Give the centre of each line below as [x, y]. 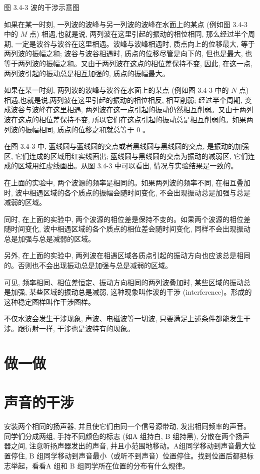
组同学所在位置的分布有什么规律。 [133, 465]
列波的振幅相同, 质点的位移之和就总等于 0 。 [77, 129]
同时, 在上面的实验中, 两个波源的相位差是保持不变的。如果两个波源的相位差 [127, 219]
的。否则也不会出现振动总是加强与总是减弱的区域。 [88, 265]
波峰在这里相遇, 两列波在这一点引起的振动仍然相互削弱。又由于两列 [142, 109]
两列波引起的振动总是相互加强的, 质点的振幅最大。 [87, 73]
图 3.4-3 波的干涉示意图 [42, 7]
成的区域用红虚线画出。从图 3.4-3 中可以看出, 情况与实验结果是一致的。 [121, 166]
